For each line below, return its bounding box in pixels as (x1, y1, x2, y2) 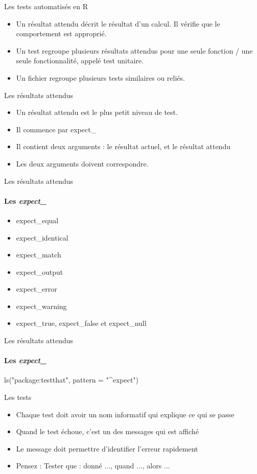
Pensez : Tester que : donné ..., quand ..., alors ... (16, 460, 170, 471)
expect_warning (16, 300, 67, 311)
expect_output (16, 266, 63, 277)
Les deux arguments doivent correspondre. (16, 158, 149, 169)
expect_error (16, 283, 57, 294)
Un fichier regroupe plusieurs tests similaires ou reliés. (16, 72, 185, 83)
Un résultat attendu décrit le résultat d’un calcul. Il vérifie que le (16, 18, 220, 29)
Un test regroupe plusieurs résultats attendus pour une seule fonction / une (16, 45, 253, 56)
